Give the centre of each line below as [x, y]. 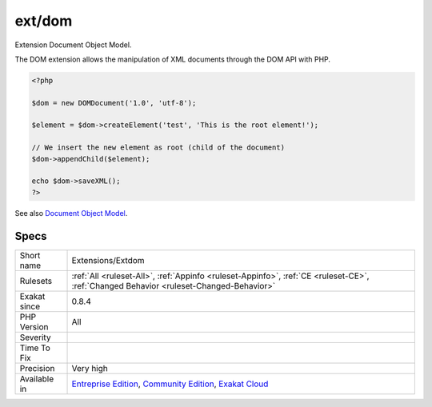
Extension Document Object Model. [73, 45]
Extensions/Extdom [108, 260]
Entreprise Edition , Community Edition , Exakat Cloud [170, 384]
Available [37, 378]
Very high [90, 368]
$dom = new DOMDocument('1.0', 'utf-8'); [114, 103]
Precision [37, 368]
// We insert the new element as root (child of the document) [158, 148]
